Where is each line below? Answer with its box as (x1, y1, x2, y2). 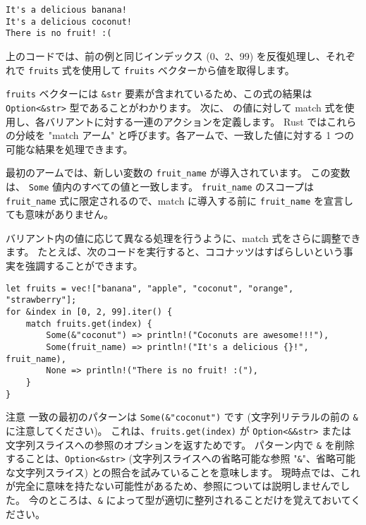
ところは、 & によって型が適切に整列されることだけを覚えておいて (48, 493, 351, 507)
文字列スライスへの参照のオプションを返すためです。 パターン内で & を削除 (6, 437, 355, 452)
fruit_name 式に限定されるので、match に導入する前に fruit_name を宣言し (6, 193, 354, 207)
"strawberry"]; (6, 295, 77, 306)
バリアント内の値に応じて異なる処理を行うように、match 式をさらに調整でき (6, 230, 361, 245)
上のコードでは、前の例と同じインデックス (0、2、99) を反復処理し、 (6, 48, 326, 63)
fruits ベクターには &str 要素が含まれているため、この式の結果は (6, 86, 312, 101)
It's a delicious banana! (6, 5, 127, 15)
